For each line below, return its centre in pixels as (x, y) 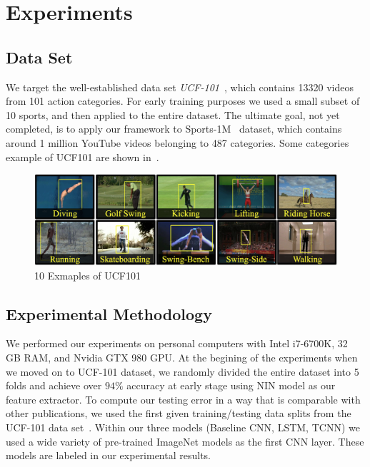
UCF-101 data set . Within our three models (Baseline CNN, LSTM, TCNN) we (183, 427)
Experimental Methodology (109, 313)
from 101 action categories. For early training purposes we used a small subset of (183, 101)
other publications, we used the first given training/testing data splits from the (179, 413)
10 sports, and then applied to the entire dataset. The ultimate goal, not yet (173, 114)
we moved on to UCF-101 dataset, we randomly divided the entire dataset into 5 (182, 371)
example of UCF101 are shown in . (82, 156)
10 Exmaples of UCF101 (88, 275)
